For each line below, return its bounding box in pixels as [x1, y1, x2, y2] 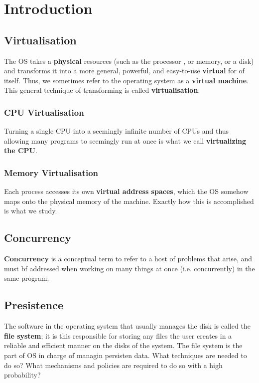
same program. [4, 273, 49, 283]
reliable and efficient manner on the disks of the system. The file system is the [4, 340, 243, 351]
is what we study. [4, 205, 57, 216]
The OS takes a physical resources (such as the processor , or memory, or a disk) [4, 55, 254, 66]
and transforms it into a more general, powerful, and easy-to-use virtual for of [4, 65, 245, 76]
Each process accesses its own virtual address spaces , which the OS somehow [4, 186, 249, 196]
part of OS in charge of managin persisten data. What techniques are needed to [4, 350, 247, 360]
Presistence [4, 297, 63, 313]
